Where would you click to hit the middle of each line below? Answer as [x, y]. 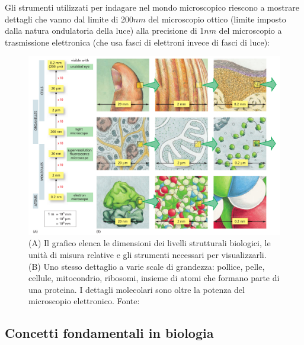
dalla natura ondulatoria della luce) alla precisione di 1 [105, 30]
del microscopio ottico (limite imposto [217, 19]
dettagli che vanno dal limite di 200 [69, 19]
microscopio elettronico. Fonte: [84, 301]
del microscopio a [250, 30]
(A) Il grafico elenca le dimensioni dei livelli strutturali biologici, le [150, 243]
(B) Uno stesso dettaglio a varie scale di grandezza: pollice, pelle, [147, 266]
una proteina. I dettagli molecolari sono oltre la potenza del [137, 289]
